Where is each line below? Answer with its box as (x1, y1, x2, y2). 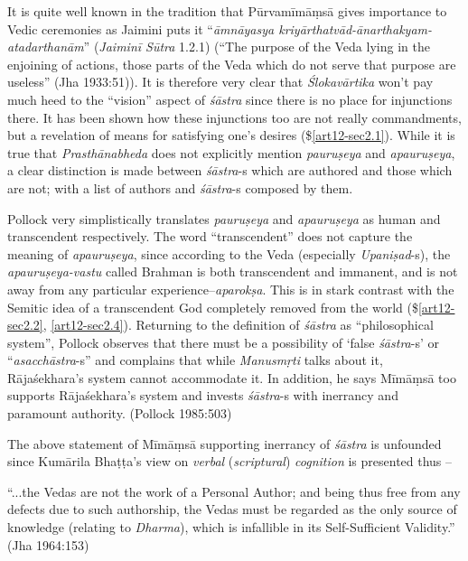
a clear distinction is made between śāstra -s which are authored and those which (7, 161, 453, 180)
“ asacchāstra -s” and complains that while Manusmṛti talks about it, (7, 351, 383, 369)
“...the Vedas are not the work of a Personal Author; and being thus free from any (7, 482, 461, 500)
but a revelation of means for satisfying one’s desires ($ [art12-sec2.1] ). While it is (7, 126, 455, 145)
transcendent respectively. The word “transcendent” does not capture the (7, 227, 413, 246)
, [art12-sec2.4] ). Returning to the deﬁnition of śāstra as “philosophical (42, 315, 434, 334)
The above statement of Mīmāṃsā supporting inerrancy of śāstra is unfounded (7, 434, 442, 453)
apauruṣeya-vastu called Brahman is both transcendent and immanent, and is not (7, 262, 458, 281)
